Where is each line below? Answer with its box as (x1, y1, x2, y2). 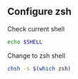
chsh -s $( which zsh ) (7, 65, 72, 72)
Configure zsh (7, 6, 72, 18)
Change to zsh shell (7, 51, 66, 60)
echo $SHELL (7, 38, 43, 46)
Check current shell (7, 24, 65, 33)
